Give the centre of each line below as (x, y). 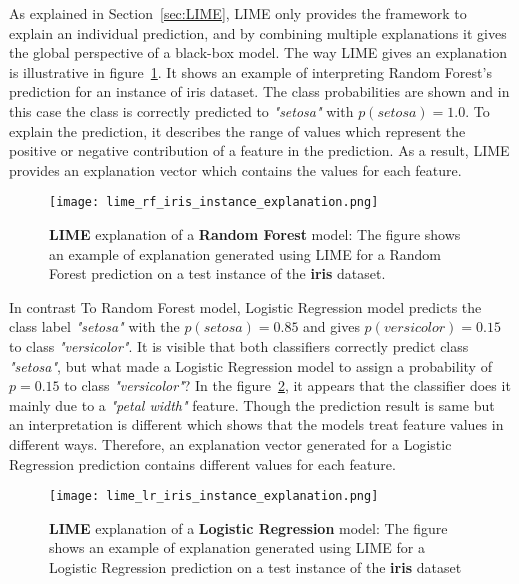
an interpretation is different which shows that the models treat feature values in (256, 424)
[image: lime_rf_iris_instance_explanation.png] (214, 202)
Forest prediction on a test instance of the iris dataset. (217, 273)
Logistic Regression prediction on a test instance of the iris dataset (255, 566)
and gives (331, 326)
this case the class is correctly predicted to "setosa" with (181, 110)
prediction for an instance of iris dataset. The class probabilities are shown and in (259, 91)
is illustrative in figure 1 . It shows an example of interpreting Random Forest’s (250, 71)
